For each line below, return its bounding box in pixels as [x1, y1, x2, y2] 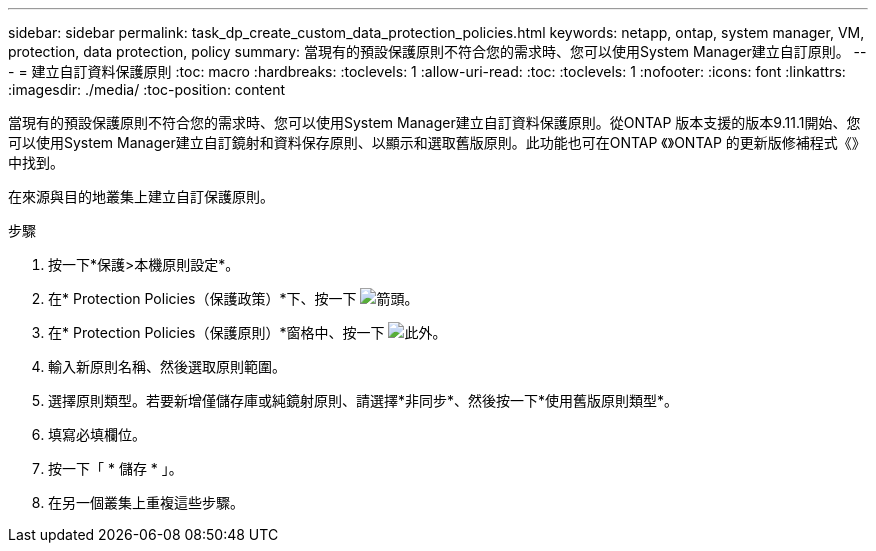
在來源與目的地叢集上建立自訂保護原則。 [8, 188, 274, 205]
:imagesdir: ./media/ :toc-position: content [8, 81, 285, 98]
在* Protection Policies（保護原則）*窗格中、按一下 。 [48, 324, 447, 341]
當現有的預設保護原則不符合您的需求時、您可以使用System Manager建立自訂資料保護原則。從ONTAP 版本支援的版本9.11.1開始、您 [8, 114, 861, 131]
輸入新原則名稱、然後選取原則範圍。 [48, 358, 286, 375]
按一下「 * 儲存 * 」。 [48, 460, 183, 477]
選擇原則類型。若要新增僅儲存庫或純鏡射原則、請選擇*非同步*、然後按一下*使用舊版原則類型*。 [48, 392, 679, 409]
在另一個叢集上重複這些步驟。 [48, 494, 244, 511]
